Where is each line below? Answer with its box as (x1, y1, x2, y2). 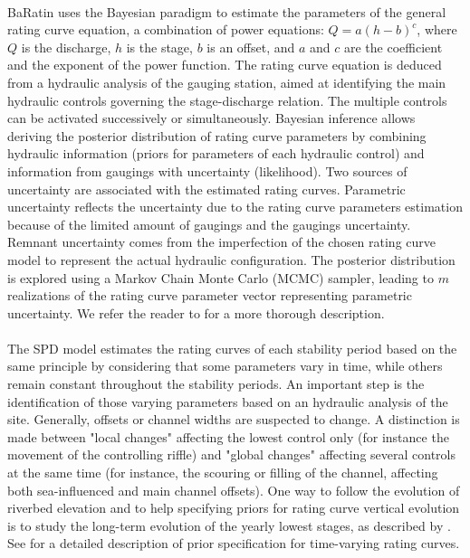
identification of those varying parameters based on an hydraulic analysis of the (7, 392, 448, 411)
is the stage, (126, 37, 193, 56)
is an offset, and (206, 37, 295, 56)
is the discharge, (21, 37, 111, 56)
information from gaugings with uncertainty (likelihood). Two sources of (7, 161, 408, 180)
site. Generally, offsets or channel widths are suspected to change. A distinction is (7, 410, 460, 429)
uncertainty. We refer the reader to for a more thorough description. (7, 303, 385, 322)
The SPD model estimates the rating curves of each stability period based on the (7, 338, 457, 357)
